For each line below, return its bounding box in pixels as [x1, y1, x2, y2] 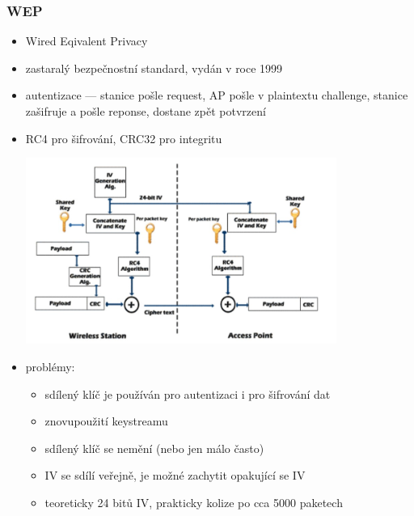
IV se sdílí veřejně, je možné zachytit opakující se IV [44, 467, 306, 484]
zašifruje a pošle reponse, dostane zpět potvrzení [25, 103, 266, 119]
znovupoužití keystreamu [44, 412, 168, 429]
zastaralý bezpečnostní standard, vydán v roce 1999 [25, 59, 283, 76]
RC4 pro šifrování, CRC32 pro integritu [25, 129, 222, 146]
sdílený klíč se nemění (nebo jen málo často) [44, 439, 264, 456]
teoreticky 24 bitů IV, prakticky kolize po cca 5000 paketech [44, 493, 343, 510]
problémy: [25, 358, 75, 375]
